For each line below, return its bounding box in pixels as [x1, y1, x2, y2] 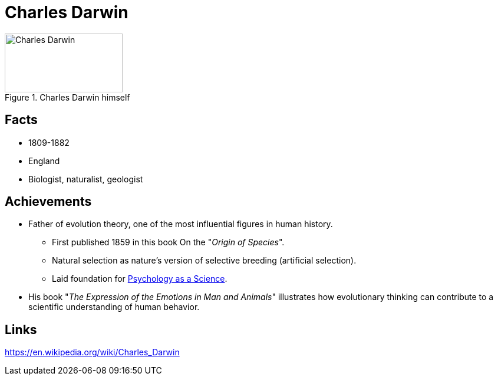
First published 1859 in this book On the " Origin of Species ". [52, 237, 285, 248]
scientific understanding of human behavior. [28, 302, 200, 312]
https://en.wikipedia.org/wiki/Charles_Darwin [5, 347, 180, 358]
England [28, 155, 60, 166]
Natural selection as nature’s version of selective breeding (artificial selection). [52, 255, 357, 266]
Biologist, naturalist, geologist [28, 174, 143, 184]
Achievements [5, 194, 92, 209]
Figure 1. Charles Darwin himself [5, 92, 130, 102]
